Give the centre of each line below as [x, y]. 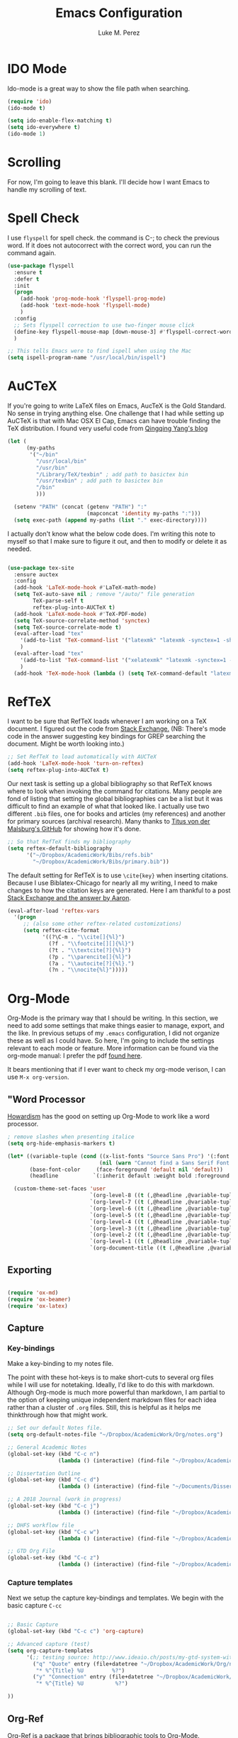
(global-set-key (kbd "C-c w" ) [53, 1532]
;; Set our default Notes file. [55, 1428]
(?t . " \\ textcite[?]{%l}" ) [90, 950]
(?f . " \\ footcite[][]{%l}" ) [91, 943]
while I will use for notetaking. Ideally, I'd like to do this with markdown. [111, 1385]
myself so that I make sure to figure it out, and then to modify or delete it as [117, 541]
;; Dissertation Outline [44, 1473]
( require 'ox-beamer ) [39, 1299]
